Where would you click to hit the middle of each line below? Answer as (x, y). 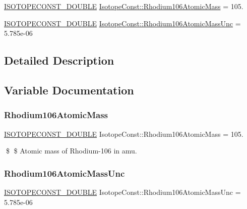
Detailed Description (59, 60)
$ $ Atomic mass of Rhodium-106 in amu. (71, 151)
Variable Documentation (69, 90)
